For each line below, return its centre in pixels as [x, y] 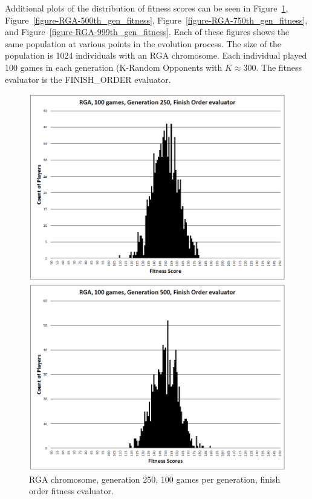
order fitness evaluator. [71, 491]
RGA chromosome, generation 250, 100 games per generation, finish [155, 479]
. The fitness [279, 67]
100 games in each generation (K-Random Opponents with [114, 67]
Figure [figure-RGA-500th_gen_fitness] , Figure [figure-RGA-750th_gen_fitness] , [156, 20]
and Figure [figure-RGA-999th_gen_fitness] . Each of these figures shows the [147, 32]
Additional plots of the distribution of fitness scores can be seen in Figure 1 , [147, 8]
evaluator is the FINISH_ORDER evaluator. [88, 79]
